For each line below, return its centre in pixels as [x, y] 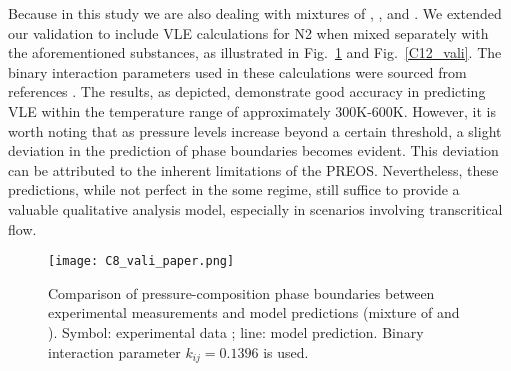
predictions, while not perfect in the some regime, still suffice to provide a [234, 189]
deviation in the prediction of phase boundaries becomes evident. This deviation [253, 150]
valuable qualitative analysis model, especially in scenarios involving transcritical [255, 208]
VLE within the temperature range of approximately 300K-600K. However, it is [252, 110]
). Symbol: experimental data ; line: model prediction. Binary [236, 331]
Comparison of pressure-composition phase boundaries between [241, 292]
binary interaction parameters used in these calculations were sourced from [237, 71]
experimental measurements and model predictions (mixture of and [254, 312]
